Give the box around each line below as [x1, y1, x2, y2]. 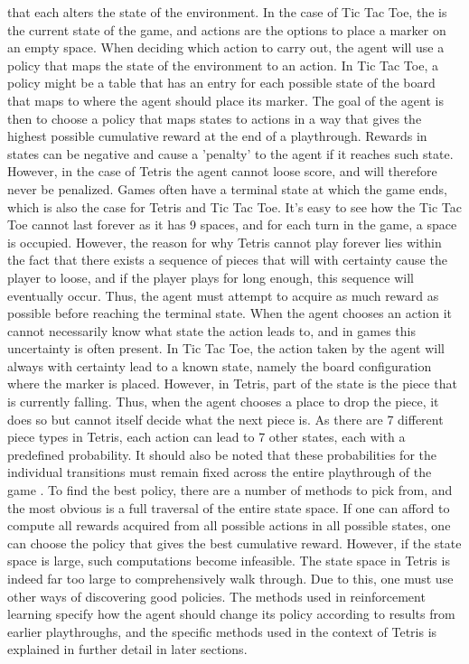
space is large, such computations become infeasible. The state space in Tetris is [7, 551, 450, 570]
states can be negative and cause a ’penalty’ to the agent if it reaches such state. [7, 144, 454, 163]
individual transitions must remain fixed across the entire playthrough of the [7, 463, 432, 482]
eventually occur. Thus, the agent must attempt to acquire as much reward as [7, 285, 439, 304]
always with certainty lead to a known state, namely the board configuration [7, 356, 432, 375]
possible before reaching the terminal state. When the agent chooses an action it [7, 304, 453, 323]
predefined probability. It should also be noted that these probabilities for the [7, 444, 436, 463]
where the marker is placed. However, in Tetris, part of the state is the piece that [7, 374, 457, 393]
